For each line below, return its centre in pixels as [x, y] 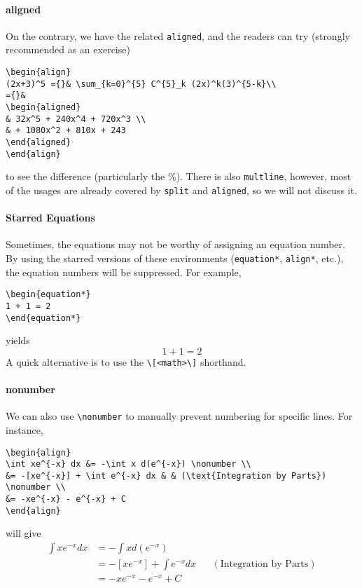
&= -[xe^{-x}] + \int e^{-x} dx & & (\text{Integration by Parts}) [166, 476]
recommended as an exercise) [68, 49]
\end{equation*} [43, 318]
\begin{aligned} [43, 108]
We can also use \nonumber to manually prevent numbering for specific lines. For [179, 416]
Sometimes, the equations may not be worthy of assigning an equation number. [175, 244]
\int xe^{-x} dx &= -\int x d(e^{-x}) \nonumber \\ [128, 464]
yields [18, 340]
